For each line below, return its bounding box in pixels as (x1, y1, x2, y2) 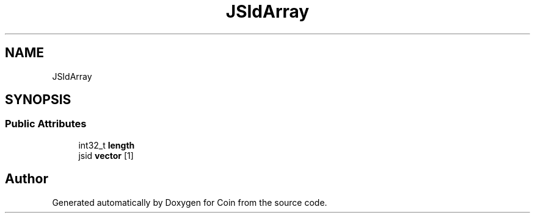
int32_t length (78, 139, 135, 150)
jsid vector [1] (78, 150, 134, 161)
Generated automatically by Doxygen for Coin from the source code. (52, 197, 327, 208)
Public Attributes (5, 118, 87, 130)
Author (5, 171, 48, 187)
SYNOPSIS (5, 92, 71, 108)
